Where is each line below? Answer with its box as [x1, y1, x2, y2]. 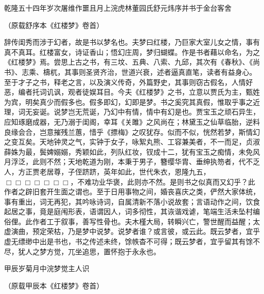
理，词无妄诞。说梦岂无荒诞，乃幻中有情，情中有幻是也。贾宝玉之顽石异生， [4, 106, 260, 117]
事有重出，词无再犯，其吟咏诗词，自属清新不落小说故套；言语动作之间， [4, 196, 246, 207]
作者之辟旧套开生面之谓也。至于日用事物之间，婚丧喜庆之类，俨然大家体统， [4, 186, 260, 197]
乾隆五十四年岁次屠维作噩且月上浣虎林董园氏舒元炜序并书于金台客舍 [4, 3, 232, 13]
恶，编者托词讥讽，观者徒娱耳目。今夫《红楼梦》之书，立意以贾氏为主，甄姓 [4, 86, 260, 97]
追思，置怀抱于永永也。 [82, 246, 160, 256]
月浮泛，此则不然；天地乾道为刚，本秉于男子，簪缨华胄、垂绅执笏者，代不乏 [4, 156, 260, 167]
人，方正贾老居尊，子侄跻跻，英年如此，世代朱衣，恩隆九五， [4, 166, 210, 177]
